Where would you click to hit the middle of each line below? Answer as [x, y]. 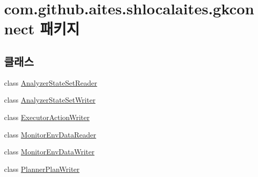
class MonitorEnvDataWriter [49, 152]
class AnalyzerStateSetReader [51, 82]
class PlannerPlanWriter [42, 169]
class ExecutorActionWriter [47, 117]
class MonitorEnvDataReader [50, 134]
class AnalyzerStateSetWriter [50, 100]
